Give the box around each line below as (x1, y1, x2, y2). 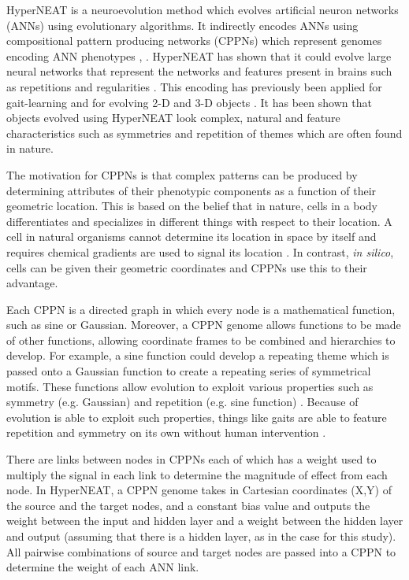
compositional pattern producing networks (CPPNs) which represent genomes (6, 32, 382, 49)
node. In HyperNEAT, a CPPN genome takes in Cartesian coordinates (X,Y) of (6, 482, 392, 498)
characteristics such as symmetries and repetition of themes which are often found (6, 124, 403, 141)
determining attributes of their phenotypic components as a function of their (6, 182, 377, 198)
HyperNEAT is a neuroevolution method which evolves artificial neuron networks (6, 2, 399, 17)
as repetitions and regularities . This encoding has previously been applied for (6, 78, 382, 94)
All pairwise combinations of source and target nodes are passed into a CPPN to (6, 543, 396, 560)
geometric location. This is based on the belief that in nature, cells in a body (6, 198, 377, 214)
